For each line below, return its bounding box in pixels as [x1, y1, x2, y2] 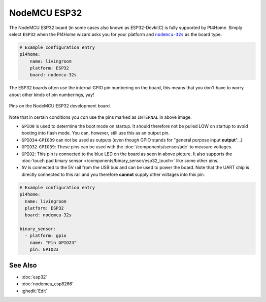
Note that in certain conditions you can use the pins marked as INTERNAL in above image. [9, 114, 192, 120]
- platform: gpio [25, 233, 66, 238]
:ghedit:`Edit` [21, 288, 48, 294]
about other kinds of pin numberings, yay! [9, 92, 95, 98]
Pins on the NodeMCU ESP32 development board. [9, 103, 111, 109]
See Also [9, 261, 37, 269]
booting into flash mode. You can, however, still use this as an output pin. [21, 130, 170, 136]
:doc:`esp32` [21, 274, 48, 280]
